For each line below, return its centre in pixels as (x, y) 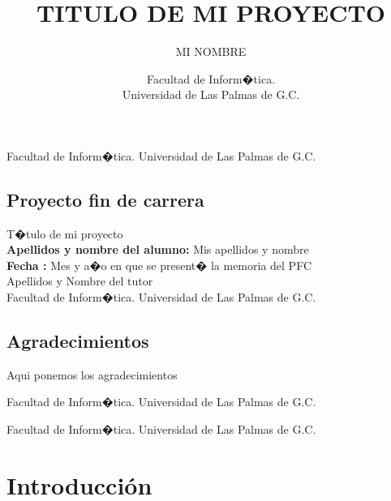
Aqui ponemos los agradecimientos (92, 374)
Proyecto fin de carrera (105, 199)
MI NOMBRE (211, 51)
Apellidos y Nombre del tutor (80, 281)
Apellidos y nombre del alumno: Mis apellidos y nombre (158, 249)
